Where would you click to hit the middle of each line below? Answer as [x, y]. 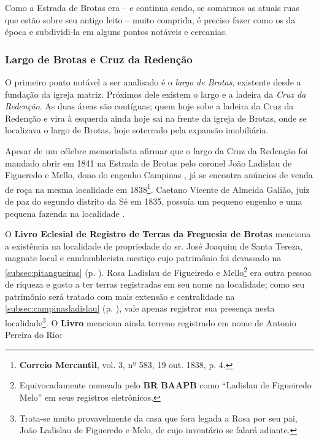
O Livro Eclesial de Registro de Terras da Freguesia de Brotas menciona [158, 234]
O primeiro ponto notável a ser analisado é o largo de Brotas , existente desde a [153, 82]
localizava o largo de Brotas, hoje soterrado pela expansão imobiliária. [137, 130]
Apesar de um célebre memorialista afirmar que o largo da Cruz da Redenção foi [156, 150]
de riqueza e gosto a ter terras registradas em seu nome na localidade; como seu [155, 284]
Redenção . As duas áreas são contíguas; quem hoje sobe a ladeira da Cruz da [149, 106]
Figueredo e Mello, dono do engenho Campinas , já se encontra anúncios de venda [159, 175]
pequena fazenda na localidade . [65, 213]
